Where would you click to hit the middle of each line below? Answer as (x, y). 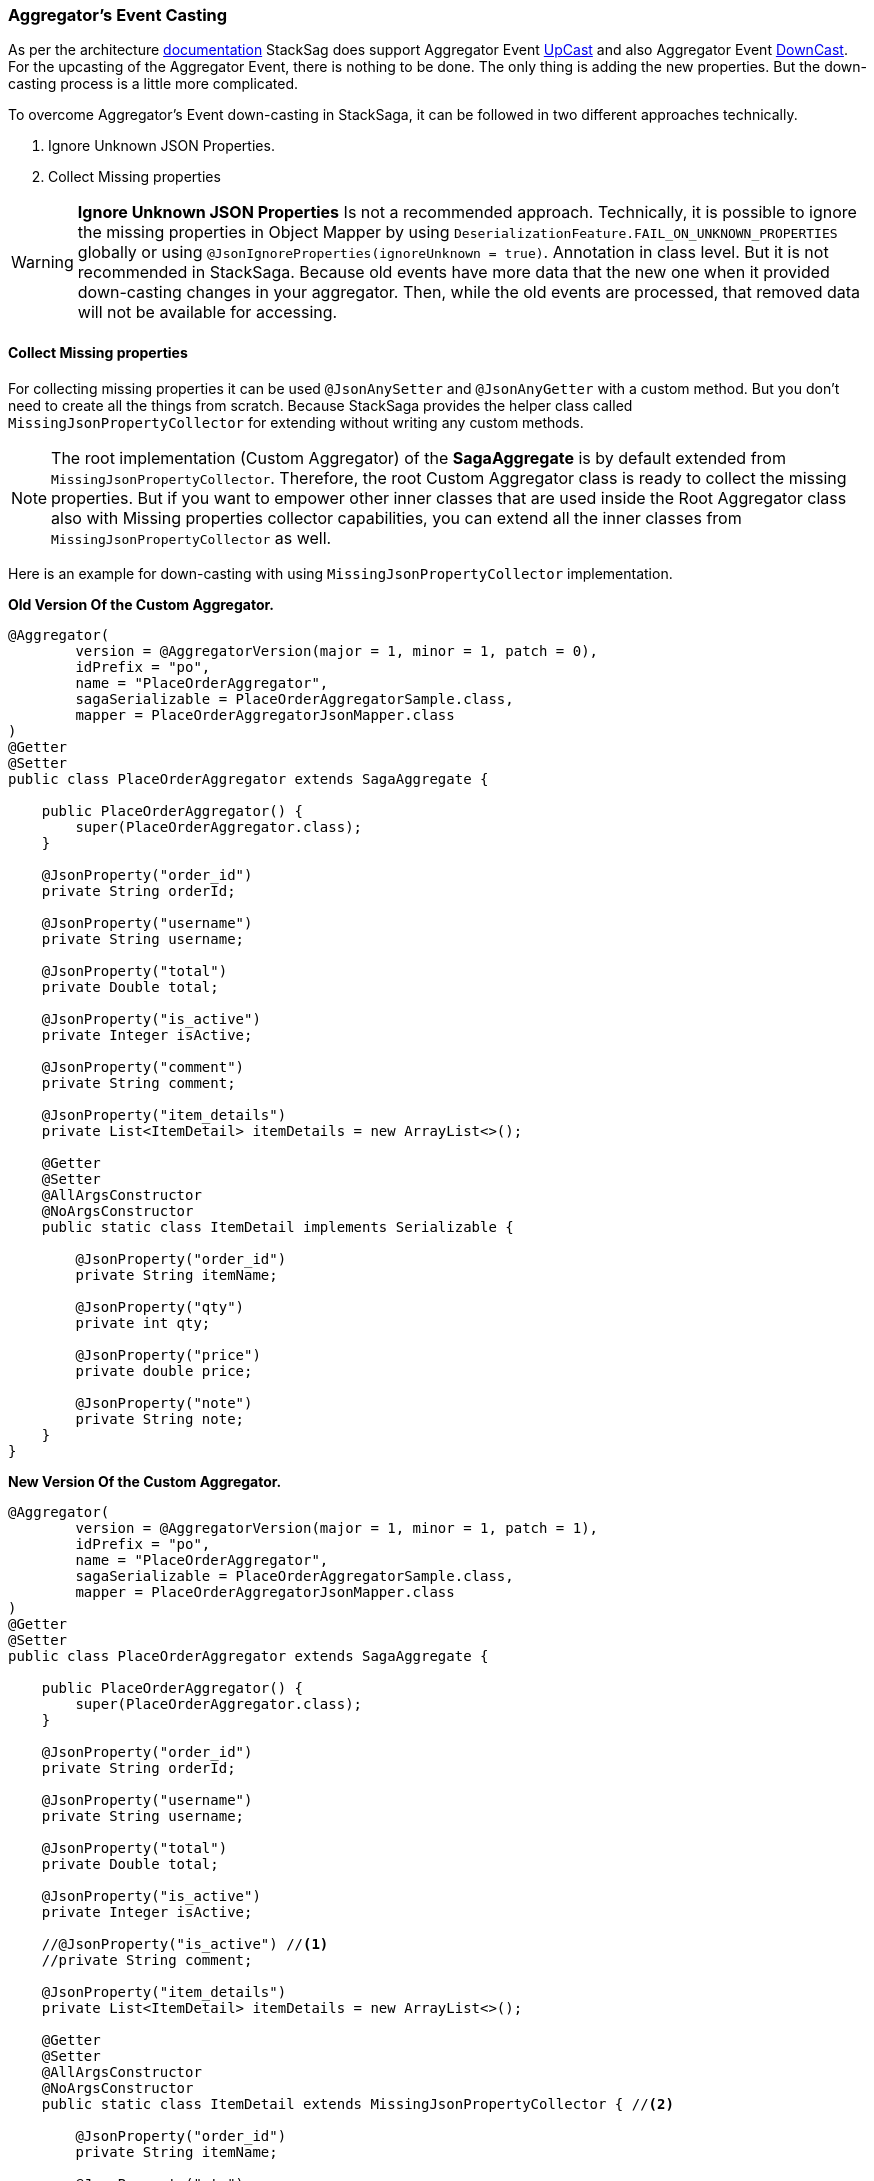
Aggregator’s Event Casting (118, 15)
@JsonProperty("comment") (143, 1066)
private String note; (160, 1418)
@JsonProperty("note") (164, 1402)
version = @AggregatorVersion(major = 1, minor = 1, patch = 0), (337, 650)
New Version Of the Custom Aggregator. (145, 1481)
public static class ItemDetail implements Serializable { (277, 1226)
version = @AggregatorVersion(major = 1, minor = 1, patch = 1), (337, 1527)
